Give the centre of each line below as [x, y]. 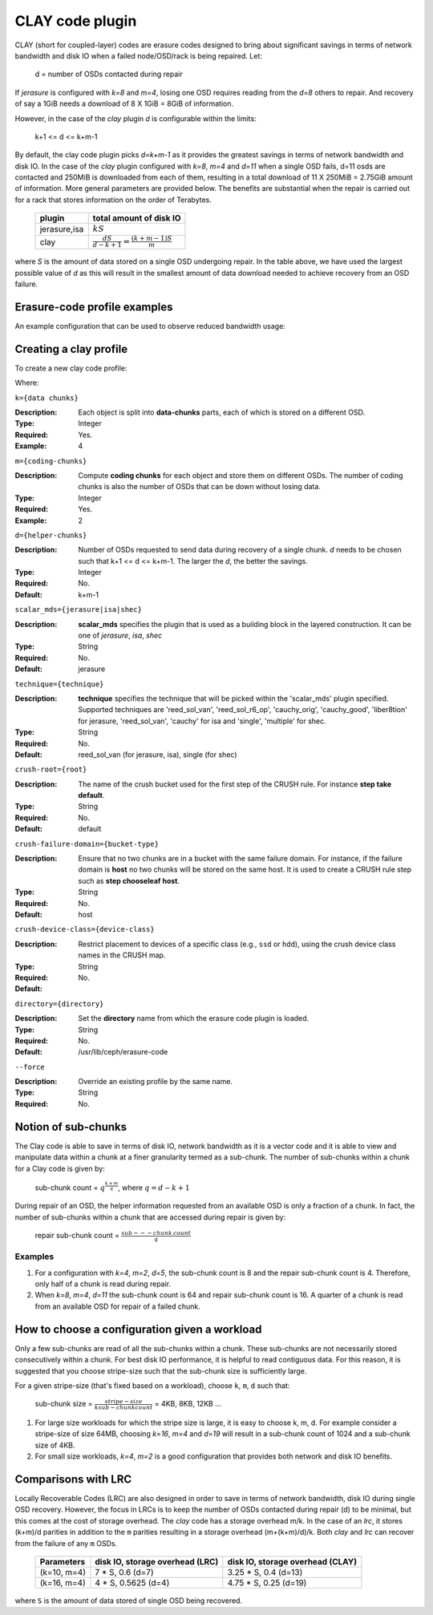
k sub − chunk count [123, 1407]
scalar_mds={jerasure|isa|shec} [78, 610]
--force [30, 1067]
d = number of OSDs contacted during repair [109, 74]
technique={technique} [59, 684]
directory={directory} [59, 1004]
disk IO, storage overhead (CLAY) [292, 1562]
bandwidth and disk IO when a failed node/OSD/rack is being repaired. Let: [138, 55]
